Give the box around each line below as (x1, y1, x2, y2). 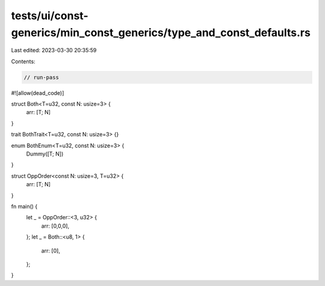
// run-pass (23, 74, 60, 81)
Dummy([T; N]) (26, 150, 64, 157)
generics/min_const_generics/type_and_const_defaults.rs (11, 26, 311, 39)
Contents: (11, 58, 36, 65)
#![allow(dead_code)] (11, 89, 64, 96)
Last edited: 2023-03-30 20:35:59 (11, 47, 97, 54)
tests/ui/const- (11, 9, 88, 22)
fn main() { (11, 203, 38, 210)
